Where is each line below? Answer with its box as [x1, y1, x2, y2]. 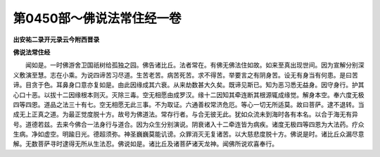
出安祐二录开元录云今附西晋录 [13, 35, 100, 44]
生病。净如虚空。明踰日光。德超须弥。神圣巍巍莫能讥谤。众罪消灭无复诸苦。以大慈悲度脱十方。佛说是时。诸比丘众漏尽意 [13, 130, 365, 139]
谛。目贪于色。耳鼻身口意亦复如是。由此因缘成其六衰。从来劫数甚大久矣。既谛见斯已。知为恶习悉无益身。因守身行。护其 [13, 81, 365, 89]
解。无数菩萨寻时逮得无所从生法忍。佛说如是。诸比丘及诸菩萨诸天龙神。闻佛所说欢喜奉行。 [13, 139, 278, 148]
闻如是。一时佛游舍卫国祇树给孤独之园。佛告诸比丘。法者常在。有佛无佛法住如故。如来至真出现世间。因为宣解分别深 [25, 61, 365, 70]
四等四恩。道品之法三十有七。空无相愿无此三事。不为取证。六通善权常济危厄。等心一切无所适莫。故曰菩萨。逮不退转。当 [13, 100, 365, 108]
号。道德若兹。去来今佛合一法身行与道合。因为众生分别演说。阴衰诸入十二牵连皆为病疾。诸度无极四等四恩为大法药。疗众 [13, 120, 365, 128]
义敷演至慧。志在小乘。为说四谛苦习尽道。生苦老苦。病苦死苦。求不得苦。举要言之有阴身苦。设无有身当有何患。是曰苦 [13, 70, 358, 79]
